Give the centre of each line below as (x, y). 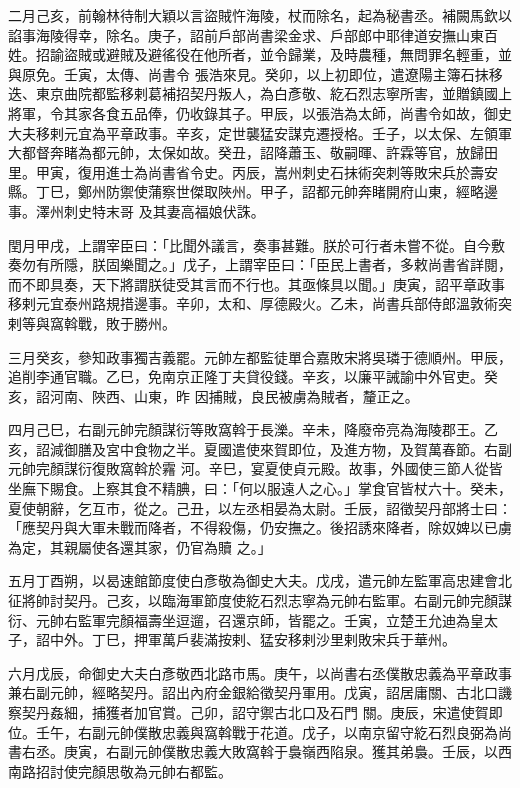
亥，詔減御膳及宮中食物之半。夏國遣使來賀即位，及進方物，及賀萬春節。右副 (260, 448)
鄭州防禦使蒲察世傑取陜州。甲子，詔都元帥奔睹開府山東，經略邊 (287, 191)
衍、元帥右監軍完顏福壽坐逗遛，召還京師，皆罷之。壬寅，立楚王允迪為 (239, 619)
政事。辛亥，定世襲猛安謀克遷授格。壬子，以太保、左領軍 (322, 132)
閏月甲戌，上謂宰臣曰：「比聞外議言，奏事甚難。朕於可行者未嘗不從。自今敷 (256, 244)
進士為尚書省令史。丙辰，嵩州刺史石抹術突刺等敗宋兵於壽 (294, 171)
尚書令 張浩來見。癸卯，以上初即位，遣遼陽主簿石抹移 (325, 73)
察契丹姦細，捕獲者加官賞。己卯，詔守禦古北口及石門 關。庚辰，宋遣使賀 (248, 712)
